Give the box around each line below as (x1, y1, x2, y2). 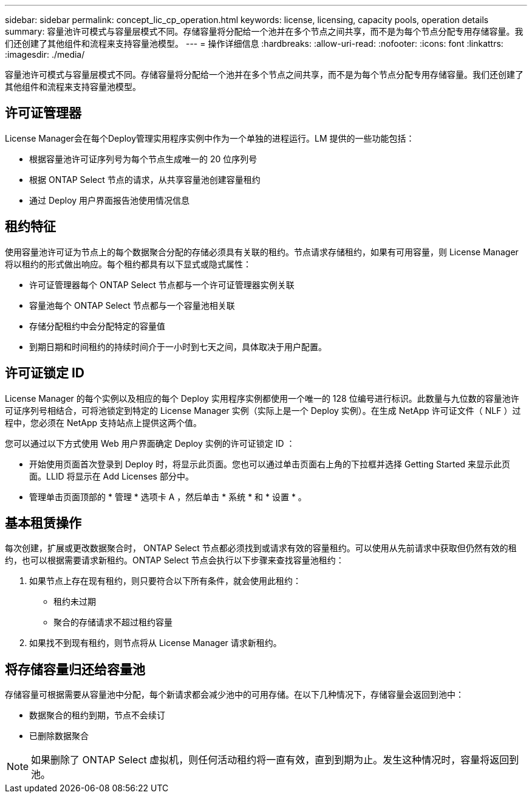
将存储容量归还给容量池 (5, 661, 145, 677)
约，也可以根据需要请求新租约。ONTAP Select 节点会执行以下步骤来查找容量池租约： (5, 555, 344, 566)
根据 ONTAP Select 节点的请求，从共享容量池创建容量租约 (29, 174, 261, 185)
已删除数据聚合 (29, 731, 89, 741)
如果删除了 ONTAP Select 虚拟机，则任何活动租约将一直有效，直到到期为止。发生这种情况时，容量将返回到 (31, 754, 519, 766)
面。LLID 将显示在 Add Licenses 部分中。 (29, 470, 194, 481)
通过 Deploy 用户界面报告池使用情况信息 (29, 194, 190, 205)
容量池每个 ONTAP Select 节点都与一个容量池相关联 (29, 300, 235, 311)
